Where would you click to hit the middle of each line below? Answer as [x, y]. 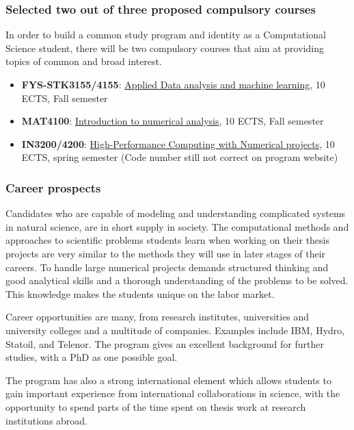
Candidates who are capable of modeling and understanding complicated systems [176, 213]
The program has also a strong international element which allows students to [168, 380]
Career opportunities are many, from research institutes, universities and [158, 317]
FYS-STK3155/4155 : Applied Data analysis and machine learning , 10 [173, 84]
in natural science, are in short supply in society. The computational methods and [177, 226]
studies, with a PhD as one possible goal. [92, 357]
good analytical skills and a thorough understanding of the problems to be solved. [177, 280]
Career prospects [53, 187]
